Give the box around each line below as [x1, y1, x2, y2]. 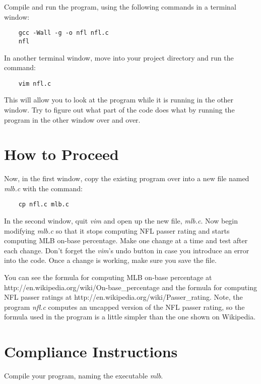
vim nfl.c [18, 80, 51, 87]
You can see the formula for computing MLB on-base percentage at [4, 272, 212, 283]
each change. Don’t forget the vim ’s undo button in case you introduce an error [4, 245, 249, 255]
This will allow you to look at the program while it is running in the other [4, 94, 233, 105]
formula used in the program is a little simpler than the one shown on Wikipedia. [4, 311, 256, 322]
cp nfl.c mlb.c [18, 201, 69, 208]
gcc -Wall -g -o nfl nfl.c [18, 29, 109, 37]
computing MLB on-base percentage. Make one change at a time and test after [4, 235, 248, 246]
